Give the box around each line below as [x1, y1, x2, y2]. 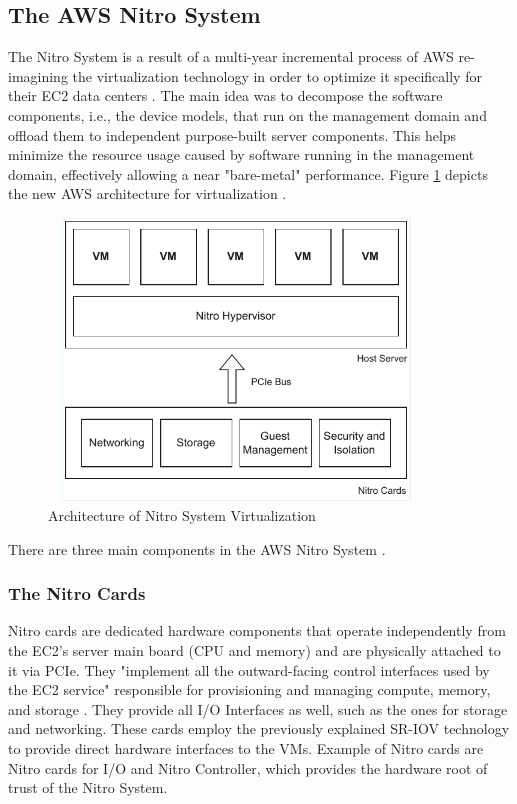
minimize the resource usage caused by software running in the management [8, 144, 475, 165]
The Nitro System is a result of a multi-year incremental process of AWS [8, 46, 454, 67]
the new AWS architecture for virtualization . [8, 183, 287, 204]
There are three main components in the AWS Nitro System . [8, 538, 386, 559]
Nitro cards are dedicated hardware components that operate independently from [8, 620, 506, 641]
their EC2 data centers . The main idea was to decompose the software [8, 85, 443, 106]
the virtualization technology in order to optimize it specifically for [72, 65, 482, 86]
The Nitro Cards [8, 581, 146, 606]
